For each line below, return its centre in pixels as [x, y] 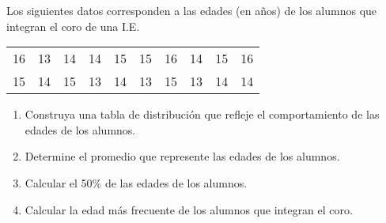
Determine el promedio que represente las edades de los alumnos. [182, 156]
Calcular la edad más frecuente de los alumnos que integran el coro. [189, 209]
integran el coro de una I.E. [73, 26]
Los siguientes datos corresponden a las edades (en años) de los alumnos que [192, 10]
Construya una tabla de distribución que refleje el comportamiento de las [202, 114]
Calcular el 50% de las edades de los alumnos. [136, 182]
